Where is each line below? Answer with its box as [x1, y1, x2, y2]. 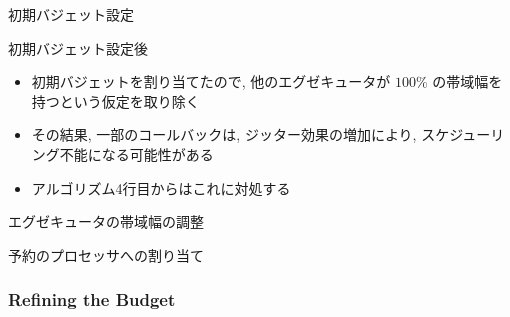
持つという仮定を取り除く [31, 90, 200, 111]
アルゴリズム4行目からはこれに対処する [31, 177, 291, 198]
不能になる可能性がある [59, 143, 214, 164]
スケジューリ [421, 124, 505, 145]
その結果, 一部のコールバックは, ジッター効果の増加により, [31, 124, 417, 145]
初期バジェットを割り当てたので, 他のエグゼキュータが [31, 71, 391, 92]
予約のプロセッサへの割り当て [8, 244, 204, 265]
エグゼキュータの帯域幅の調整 [8, 211, 204, 232]
